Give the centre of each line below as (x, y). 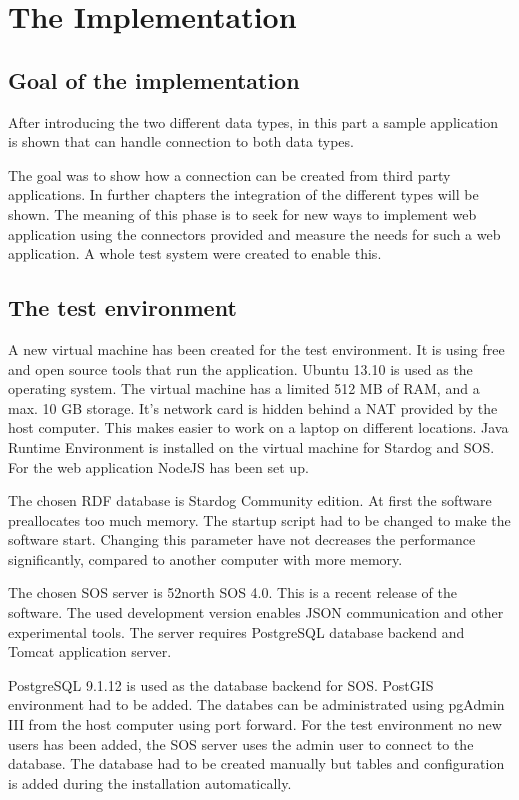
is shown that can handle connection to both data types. (181, 141)
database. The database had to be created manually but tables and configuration (256, 763)
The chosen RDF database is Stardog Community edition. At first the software (250, 500)
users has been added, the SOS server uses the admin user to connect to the (241, 743)
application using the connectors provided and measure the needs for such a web (254, 233)
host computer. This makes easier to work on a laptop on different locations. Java (258, 427)
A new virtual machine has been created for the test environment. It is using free (256, 348)
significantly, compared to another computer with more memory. (205, 558)
